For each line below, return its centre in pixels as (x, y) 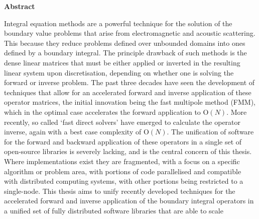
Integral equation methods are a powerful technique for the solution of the (118, 23)
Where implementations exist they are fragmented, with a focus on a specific (122, 161)
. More (237, 112)
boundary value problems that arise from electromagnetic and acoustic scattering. (130, 33)
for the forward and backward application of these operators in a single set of (123, 141)
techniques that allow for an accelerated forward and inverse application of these (128, 92)
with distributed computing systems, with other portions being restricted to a (124, 181)
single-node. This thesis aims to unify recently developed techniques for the (120, 191)
